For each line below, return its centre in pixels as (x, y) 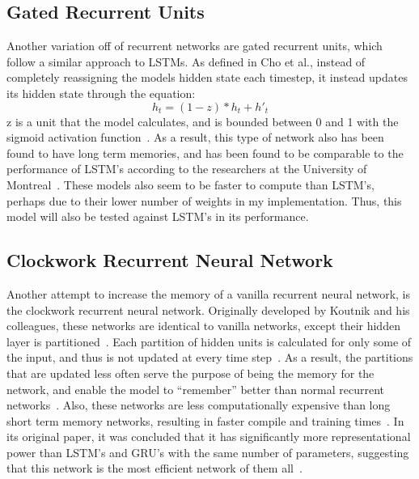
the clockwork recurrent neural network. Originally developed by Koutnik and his (208, 309)
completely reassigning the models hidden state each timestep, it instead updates (207, 77)
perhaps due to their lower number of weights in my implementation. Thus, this (204, 200)
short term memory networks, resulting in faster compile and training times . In (205, 420)
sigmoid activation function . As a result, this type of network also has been (195, 137)
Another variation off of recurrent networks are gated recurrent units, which (195, 46)
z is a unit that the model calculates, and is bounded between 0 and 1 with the (203, 121)
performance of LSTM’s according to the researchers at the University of (187, 169)
